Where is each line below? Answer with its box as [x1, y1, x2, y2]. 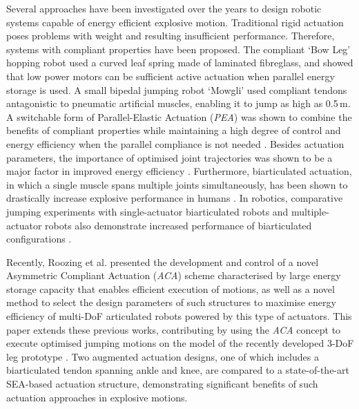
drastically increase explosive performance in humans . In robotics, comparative [6, 191, 343, 205]
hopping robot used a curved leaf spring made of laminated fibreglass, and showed [6, 55, 353, 70]
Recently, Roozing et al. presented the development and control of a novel [6, 254, 319, 269]
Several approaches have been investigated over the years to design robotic [6, 1, 322, 15]
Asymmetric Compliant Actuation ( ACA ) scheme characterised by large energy [6, 268, 341, 283]
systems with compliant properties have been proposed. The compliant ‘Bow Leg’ [6, 41, 351, 56]
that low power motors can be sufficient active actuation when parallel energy [6, 68, 335, 83]
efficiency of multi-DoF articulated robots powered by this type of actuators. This [6, 309, 352, 323]
